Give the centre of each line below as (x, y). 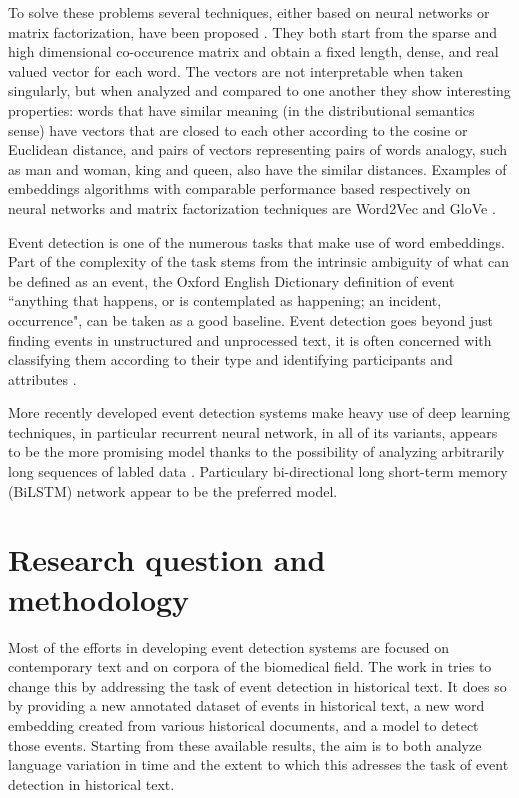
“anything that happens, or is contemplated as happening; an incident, (225, 300)
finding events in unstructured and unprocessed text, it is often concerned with (250, 339)
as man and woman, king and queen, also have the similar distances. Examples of (257, 168)
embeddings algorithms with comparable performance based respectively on (239, 188)
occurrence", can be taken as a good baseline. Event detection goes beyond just (250, 319)
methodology (99, 598)
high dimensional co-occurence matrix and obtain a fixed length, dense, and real (253, 51)
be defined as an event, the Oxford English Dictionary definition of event (231, 280)
